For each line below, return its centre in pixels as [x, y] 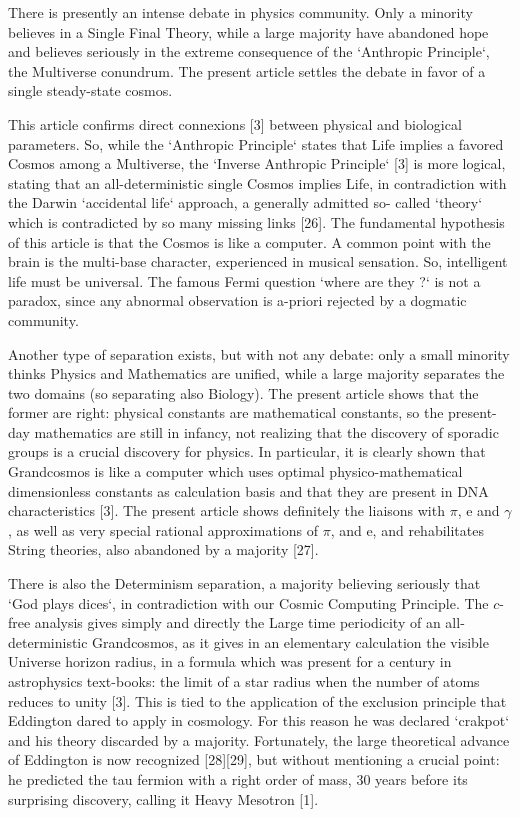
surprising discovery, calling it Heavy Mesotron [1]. [163, 798]
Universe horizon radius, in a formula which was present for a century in [230, 661]
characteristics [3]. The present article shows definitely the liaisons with [226, 510]
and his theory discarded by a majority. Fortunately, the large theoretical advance [259, 739]
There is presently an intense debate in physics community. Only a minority [240, 12]
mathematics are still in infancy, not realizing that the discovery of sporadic [266, 431]
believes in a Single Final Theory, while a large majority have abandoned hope [248, 31]
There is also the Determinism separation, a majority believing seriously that [244, 583]
